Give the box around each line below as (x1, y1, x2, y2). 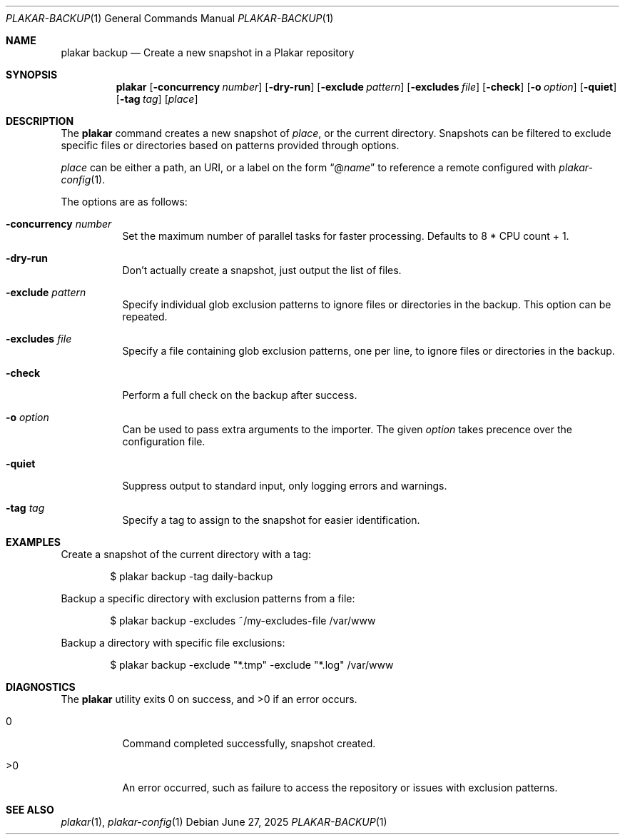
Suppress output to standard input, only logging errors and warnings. (122, 480, 447, 492)
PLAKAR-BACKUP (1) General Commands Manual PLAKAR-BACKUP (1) (6, 12, 334, 24)
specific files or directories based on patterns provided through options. (61, 139, 400, 151)
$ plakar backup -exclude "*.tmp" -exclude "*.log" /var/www (110, 659, 394, 671)
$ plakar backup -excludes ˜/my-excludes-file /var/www (110, 614, 376, 627)
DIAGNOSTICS (6, 681, 76, 693)
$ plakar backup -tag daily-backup (110, 570, 273, 582)
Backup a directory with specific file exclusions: (61, 637, 285, 649)
